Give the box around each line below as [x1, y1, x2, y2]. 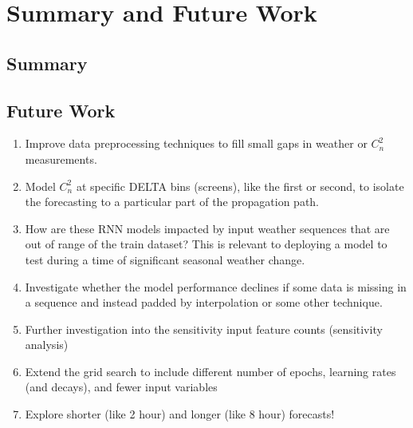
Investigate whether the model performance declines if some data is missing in [25, 278, 407, 295]
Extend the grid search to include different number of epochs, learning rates [25, 363, 396, 379]
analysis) [25, 336, 69, 353]
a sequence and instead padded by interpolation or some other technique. [25, 294, 383, 311]
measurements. [25, 150, 97, 167]
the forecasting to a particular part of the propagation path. [25, 193, 320, 210]
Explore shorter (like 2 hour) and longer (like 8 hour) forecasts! [25, 406, 335, 422]
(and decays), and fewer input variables [25, 378, 218, 395]
